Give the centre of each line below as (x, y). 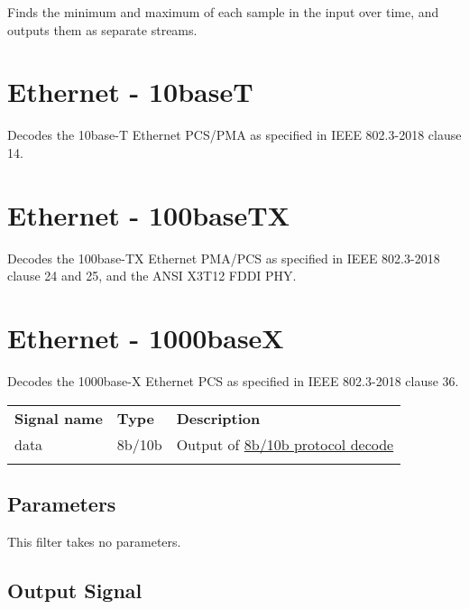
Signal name (59, 418)
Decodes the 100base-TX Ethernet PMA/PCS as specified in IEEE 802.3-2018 (224, 258)
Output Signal (75, 590)
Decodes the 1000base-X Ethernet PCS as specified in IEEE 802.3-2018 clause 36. (233, 380)
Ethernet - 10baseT (130, 92)
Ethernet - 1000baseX (146, 337)
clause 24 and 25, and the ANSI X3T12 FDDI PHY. (152, 276)
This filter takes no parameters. (94, 541)
